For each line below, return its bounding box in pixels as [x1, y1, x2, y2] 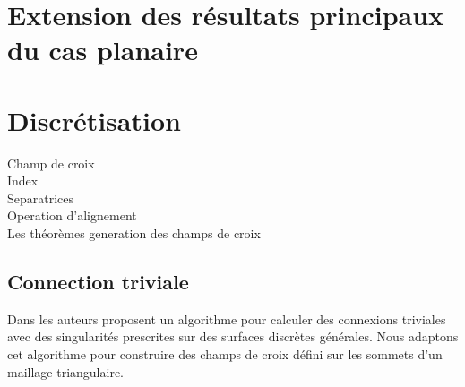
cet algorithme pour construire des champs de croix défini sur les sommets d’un [7, 345, 443, 364]
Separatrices [7, 188, 74, 207]
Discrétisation [7, 101, 181, 138]
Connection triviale [7, 268, 189, 296]
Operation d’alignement [7, 206, 137, 225]
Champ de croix [7, 153, 95, 172]
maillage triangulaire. [7, 362, 124, 381]
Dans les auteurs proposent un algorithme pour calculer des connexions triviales [7, 309, 446, 328]
